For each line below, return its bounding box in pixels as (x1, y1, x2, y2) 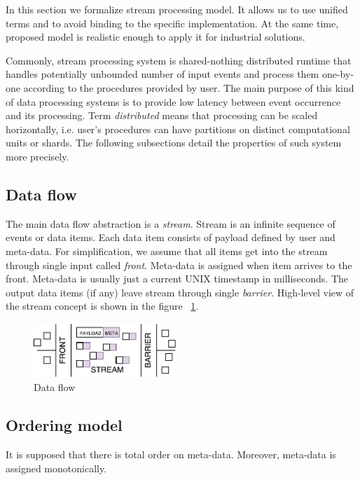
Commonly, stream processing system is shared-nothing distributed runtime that (6, 53, 352, 67)
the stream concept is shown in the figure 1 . (6, 299, 199, 313)
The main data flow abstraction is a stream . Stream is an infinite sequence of (6, 216, 335, 231)
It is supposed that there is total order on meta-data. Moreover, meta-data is (6, 447, 336, 461)
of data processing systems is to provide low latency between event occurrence (6, 94, 341, 109)
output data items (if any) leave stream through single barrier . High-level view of (6, 284, 354, 299)
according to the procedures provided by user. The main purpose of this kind (23, 80, 354, 95)
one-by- (321, 67, 354, 81)
